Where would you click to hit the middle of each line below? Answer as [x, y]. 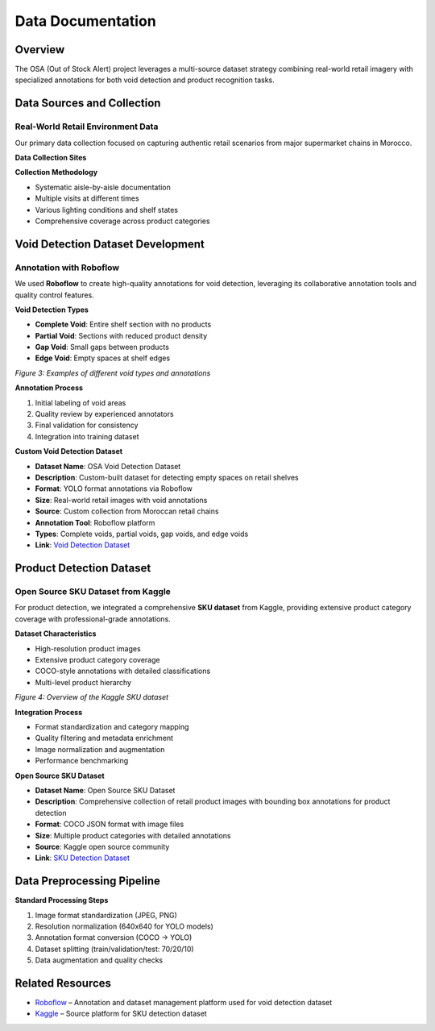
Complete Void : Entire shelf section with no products [123, 324]
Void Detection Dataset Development [110, 244]
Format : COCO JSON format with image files [110, 824]
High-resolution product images [88, 648]
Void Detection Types [52, 310]
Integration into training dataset [87, 436]
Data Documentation [85, 21]
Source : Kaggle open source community [102, 846]
